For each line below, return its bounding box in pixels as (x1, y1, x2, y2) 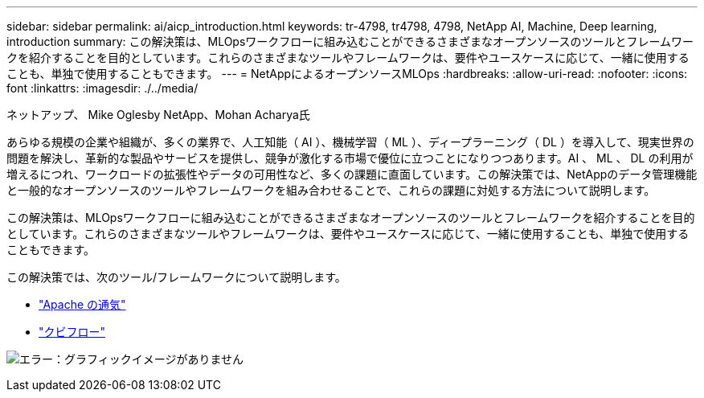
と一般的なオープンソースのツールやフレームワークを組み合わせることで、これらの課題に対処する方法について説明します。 (6, 183, 656, 197)
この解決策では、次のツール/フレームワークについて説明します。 (6, 270, 346, 284)
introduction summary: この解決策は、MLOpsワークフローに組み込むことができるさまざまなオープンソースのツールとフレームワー (6, 35, 694, 48)
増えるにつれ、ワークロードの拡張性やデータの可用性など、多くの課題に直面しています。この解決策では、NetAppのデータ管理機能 (6, 167, 698, 181)
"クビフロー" (39, 325, 106, 339)
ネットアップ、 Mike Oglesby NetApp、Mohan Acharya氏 (6, 108, 310, 121)
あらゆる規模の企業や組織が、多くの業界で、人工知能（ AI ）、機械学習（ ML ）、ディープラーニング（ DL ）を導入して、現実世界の (6, 135, 694, 149)
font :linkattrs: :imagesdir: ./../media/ (6, 81, 199, 95)
